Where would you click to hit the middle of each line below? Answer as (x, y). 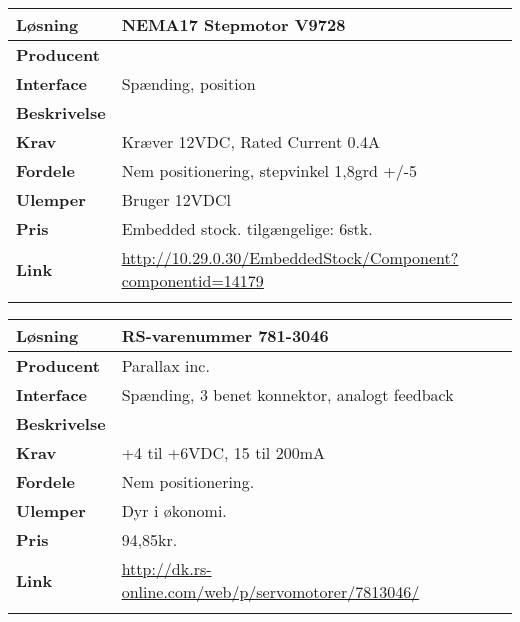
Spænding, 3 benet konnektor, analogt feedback (287, 394)
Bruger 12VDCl (176, 199)
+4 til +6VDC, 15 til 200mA (223, 452)
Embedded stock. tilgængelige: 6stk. (247, 228)
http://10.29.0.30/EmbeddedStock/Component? (290, 257)
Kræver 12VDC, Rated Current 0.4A (251, 141)
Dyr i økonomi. (174, 510)
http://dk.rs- (166, 568)
